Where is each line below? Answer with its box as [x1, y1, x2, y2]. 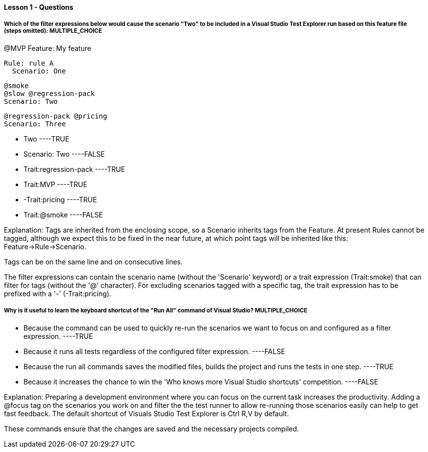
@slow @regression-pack [4, 89, 95, 97]
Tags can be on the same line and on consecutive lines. [4, 257, 183, 266]
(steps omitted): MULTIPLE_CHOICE [4, 27, 102, 35]
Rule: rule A [4, 59, 54, 67]
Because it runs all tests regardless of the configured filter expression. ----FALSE [24, 347, 285, 356]
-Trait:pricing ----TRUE [24, 195, 97, 204]
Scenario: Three [4, 119, 66, 128]
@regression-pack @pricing [4, 112, 107, 120]
